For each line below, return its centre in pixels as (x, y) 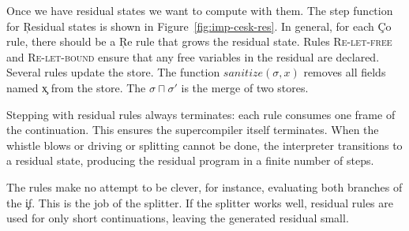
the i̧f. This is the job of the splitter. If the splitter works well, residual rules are (200, 202)
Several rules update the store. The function (113, 72)
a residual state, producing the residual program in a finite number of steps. (190, 160)
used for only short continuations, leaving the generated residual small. (178, 218)
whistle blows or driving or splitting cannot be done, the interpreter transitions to (204, 145)
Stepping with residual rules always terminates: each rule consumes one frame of (201, 114)
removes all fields (345, 72)
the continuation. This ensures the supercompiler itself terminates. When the (193, 130)
